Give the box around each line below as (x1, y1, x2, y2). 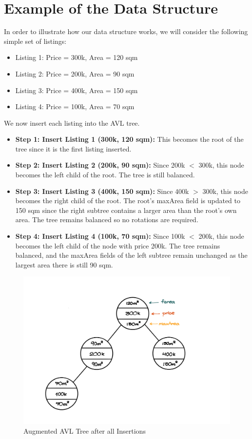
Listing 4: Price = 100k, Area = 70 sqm (15, 101, 135, 112)
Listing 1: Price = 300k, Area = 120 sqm (15, 52, 138, 62)
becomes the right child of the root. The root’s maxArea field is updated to (15, 195, 241, 206)
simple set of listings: (4, 36, 67, 46)
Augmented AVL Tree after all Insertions (23, 425, 146, 436)
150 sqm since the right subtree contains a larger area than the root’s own (15, 205, 237, 215)
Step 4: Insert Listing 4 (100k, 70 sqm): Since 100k (15, 231, 185, 241)
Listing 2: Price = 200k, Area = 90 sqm (15, 68, 135, 78)
